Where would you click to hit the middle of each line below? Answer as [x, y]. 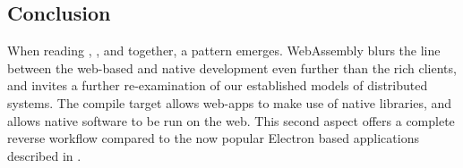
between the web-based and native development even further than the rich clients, [232, 67]
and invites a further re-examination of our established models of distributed [218, 85]
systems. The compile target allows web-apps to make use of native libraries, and [230, 102]
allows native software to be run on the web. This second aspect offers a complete [231, 120]
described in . [44, 155]
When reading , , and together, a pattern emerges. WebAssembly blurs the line [224, 50]
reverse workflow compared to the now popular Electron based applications [213, 138]
